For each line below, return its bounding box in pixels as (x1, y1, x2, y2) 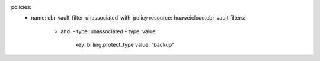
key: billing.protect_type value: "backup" (75, 41, 175, 49)
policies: (11, 4, 32, 10)
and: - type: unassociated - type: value (60, 27, 156, 35)
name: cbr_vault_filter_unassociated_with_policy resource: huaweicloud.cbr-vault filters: (31, 14, 246, 21)
